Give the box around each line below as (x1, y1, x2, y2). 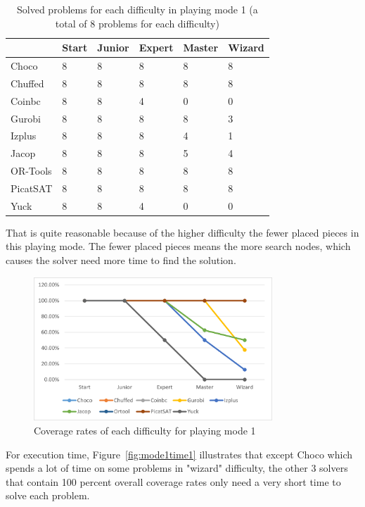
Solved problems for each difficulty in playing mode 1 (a (17, 2, 258, 16)
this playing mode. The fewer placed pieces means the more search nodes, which (6, 239, 351, 254)
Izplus (11, 128, 37, 143)
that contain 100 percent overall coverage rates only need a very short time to (6, 474, 341, 489)
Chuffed (11, 75, 44, 90)
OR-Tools (11, 163, 52, 178)
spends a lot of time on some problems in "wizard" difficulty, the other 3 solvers (6, 461, 348, 475)
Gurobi (11, 111, 41, 125)
